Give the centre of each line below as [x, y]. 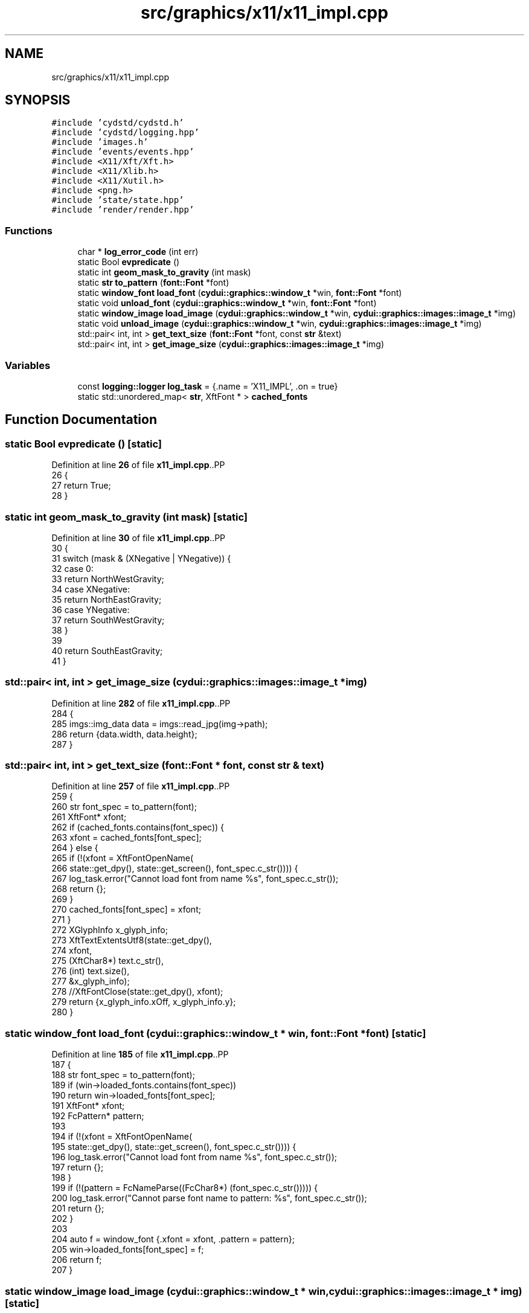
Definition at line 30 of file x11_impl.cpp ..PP [139, 538]
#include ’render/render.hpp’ [123, 210]
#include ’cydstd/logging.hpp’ [125, 133]
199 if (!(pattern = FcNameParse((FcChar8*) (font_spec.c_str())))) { [185, 1188]
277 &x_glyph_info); [91, 981]
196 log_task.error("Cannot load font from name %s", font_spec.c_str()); [194, 1157]
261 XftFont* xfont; [89, 817]
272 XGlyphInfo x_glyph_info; [110, 930]
